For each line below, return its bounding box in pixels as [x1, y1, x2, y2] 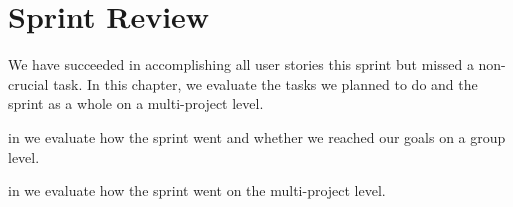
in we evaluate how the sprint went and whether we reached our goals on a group [8, 126, 506, 147]
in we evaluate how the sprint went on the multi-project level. [8, 180, 386, 201]
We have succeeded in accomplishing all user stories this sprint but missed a [8, 54, 474, 75]
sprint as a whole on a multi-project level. [8, 93, 264, 114]
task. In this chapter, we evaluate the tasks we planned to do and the [53, 73, 478, 94]
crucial [8, 73, 49, 94]
